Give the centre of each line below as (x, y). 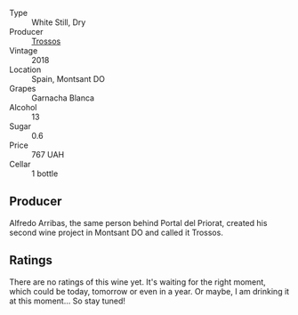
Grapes (23, 89)
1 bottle (45, 174)
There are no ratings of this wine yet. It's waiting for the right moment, (138, 282)
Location (25, 69)
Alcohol (23, 107)
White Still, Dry (59, 22)
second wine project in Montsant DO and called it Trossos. (117, 232)
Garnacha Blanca (63, 98)
